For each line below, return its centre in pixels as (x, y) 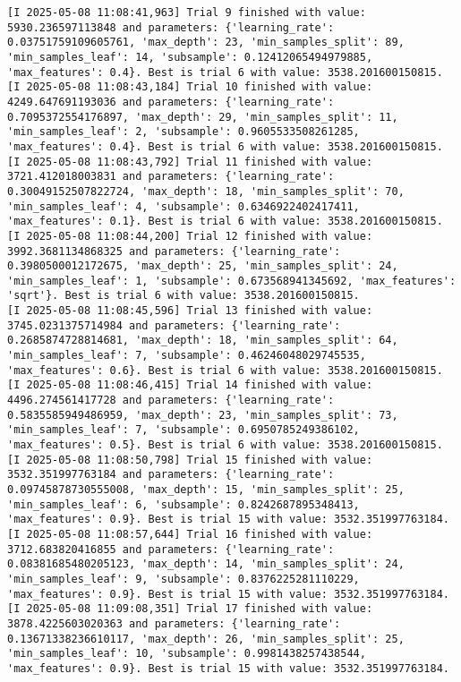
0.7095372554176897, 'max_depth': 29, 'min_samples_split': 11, (203, 117)
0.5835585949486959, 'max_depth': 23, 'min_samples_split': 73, (203, 415)
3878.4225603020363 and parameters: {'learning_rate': (174, 623)
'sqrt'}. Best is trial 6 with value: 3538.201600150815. (184, 296)
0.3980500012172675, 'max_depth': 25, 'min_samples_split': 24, (203, 266)
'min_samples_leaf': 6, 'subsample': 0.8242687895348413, (184, 504)
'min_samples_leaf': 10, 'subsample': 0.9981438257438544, (187, 654)
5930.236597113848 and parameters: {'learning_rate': (171, 27)
